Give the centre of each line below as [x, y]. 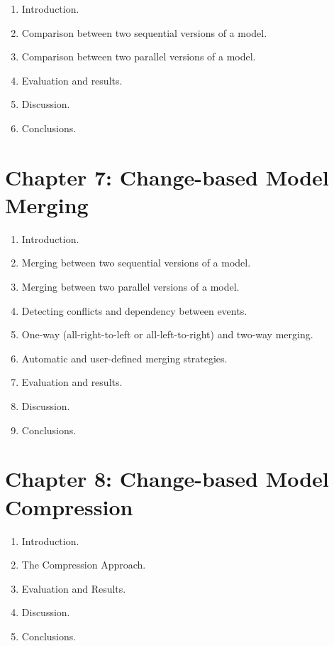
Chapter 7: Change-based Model [167, 177]
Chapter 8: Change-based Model [167, 479]
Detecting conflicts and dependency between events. [134, 310]
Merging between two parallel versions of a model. [130, 287]
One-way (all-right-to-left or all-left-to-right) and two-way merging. [167, 334]
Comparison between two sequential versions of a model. [144, 32]
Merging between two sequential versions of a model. [136, 263]
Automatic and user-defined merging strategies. [124, 358]
